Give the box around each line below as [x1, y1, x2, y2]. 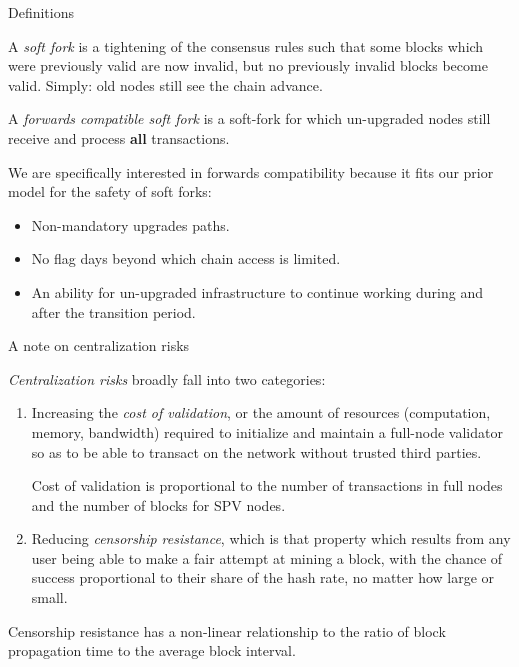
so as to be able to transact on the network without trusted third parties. [31, 441, 482, 462]
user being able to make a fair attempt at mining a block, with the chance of [31, 547, 503, 568]
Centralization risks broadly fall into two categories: [8, 368, 326, 389]
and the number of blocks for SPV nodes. [31, 494, 286, 515]
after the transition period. [31, 301, 196, 322]
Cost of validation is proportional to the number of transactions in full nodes [31, 475, 503, 496]
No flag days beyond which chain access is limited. [31, 248, 341, 269]
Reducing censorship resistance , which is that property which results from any [31, 528, 511, 549]
